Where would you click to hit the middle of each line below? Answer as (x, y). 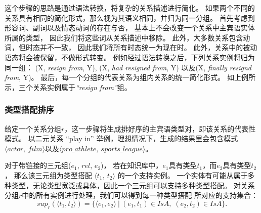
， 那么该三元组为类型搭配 (48, 175)
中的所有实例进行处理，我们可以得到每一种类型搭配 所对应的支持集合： (140, 195)
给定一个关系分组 (33, 128)
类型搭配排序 (30, 110)
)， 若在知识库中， (132, 165)
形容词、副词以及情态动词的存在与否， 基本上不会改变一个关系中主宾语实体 (130, 28)
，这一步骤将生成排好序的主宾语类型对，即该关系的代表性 (160, 128)
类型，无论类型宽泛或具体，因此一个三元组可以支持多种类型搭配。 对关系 (133, 185)
